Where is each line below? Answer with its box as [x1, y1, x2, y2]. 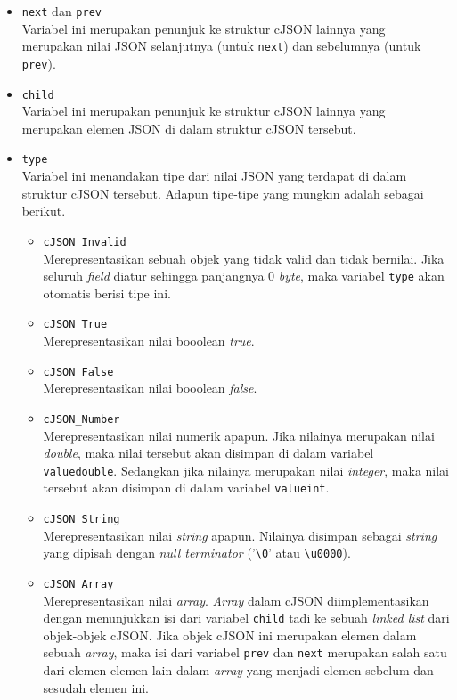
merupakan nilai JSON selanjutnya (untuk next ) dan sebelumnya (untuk [21, 37, 421, 55]
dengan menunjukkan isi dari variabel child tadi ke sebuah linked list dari [43, 608, 450, 627]
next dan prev [21, 2, 102, 20]
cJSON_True [43, 318, 108, 331]
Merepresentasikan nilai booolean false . [43, 378, 257, 397]
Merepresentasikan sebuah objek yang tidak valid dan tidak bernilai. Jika [43, 248, 445, 267]
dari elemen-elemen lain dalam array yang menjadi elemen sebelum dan [43, 661, 434, 680]
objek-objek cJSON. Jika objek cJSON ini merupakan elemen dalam [43, 625, 417, 644]
